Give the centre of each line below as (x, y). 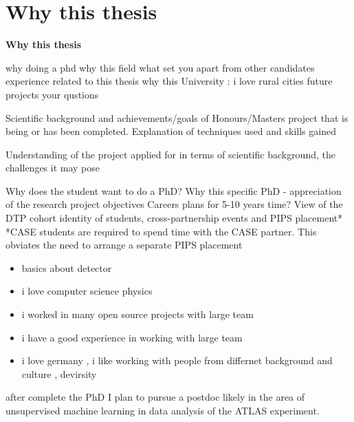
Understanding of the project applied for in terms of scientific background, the (170, 154)
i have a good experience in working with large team (132, 337)
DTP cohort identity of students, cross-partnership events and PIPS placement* (174, 218)
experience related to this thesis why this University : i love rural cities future (169, 81)
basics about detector (67, 267)
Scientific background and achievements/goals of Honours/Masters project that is (177, 117)
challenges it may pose (53, 168)
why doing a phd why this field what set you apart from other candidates (160, 67)
